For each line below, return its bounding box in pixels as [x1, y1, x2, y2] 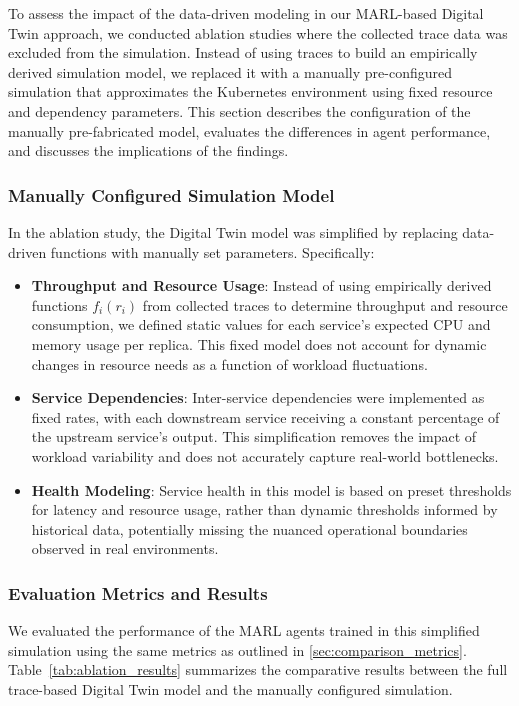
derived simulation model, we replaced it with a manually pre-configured [8, 61, 452, 82]
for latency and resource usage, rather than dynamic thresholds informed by [31, 499, 498, 520]
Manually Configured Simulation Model [8, 182, 335, 207]
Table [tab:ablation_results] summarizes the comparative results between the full [8, 659, 508, 680]
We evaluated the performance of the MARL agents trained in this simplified [8, 620, 480, 641]
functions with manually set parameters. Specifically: [50, 241, 375, 262]
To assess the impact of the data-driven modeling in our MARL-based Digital [8, 3, 484, 23]
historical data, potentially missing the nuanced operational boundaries [31, 518, 468, 539]
